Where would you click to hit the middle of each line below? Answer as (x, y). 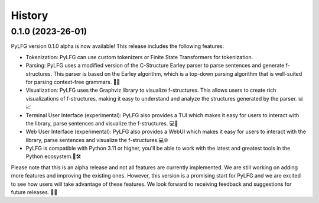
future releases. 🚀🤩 (34, 192)
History (30, 15)
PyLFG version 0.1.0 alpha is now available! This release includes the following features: (118, 46)
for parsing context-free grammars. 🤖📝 (73, 82)
